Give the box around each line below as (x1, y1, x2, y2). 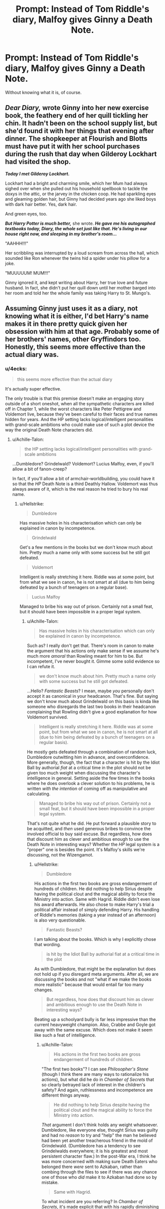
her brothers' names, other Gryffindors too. (5, 335, 141, 344)
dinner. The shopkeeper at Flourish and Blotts (5, 135, 148, 143)
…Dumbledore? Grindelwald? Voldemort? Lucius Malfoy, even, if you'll (12, 461, 154, 467)
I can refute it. (27, 664, 55, 670)
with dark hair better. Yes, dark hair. (5, 201, 77, 207)
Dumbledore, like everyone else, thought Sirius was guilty (41, 1127, 158, 1133)
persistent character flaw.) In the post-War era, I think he (41, 1153, 156, 1159)
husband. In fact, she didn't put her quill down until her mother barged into (5, 284, 156, 290)
